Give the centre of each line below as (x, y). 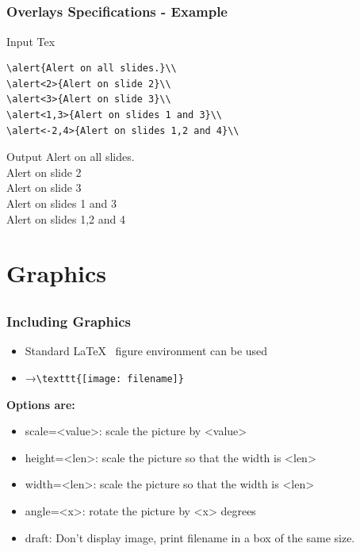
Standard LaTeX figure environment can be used (146, 351)
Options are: (41, 404)
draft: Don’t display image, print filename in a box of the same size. (190, 537)
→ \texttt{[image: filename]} (104, 377)
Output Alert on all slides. (71, 157)
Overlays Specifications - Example (117, 11)
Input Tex (31, 41)
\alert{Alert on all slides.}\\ (92, 69)
